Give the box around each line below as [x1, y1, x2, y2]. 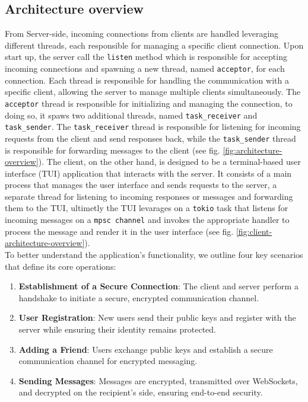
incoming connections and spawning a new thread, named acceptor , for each [5, 62, 285, 75]
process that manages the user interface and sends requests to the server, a [5, 178, 277, 191]
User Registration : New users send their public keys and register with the [18, 311, 296, 324]
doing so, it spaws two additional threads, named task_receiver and [5, 109, 258, 121]
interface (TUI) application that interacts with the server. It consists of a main [5, 167, 292, 179]
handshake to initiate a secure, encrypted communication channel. [18, 291, 259, 304]
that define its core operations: [5, 260, 116, 272]
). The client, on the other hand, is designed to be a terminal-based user [38, 155, 301, 168]
